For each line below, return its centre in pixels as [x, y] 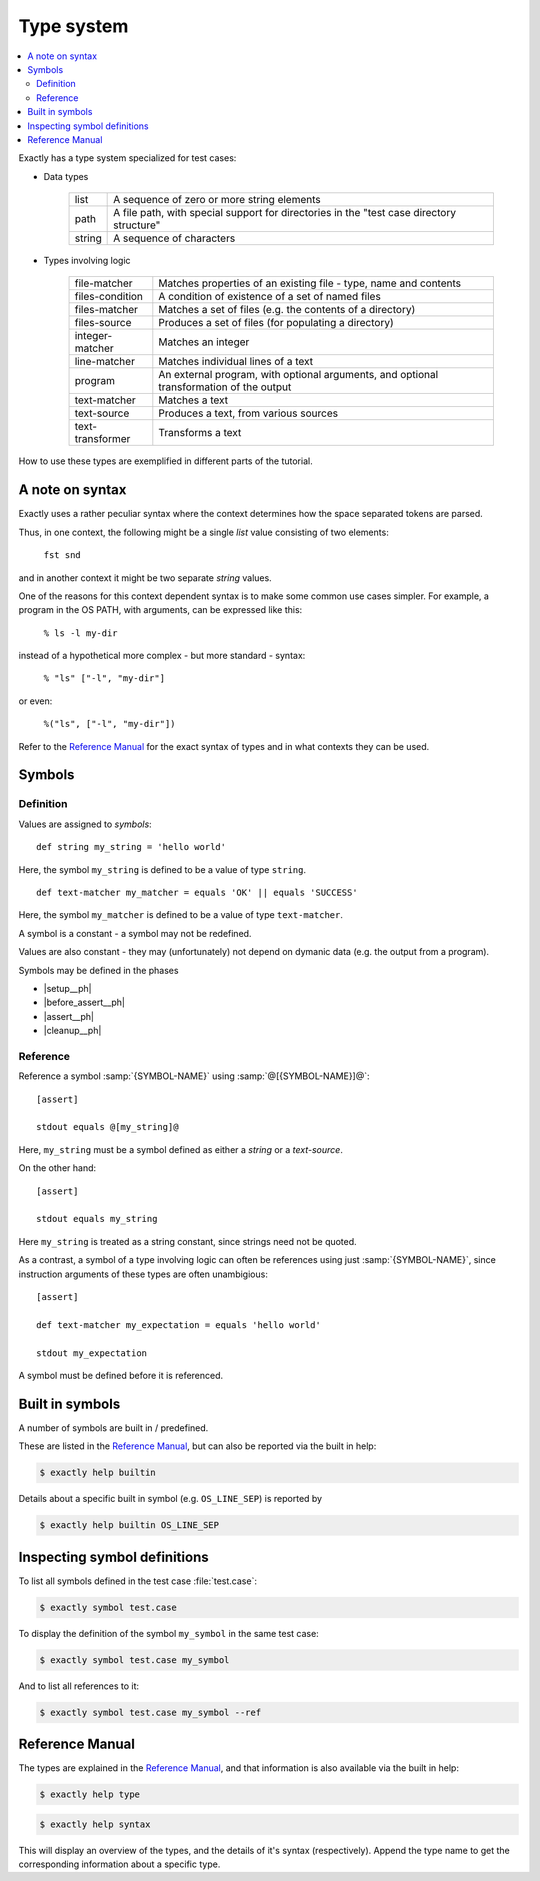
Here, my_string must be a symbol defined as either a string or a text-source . [181, 1149]
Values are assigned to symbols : [85, 824]
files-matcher [106, 310]
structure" [137, 225]
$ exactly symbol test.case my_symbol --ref [150, 1712]
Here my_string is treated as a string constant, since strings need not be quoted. [187, 1241]
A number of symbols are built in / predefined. [113, 1427]
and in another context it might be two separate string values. [145, 577]
